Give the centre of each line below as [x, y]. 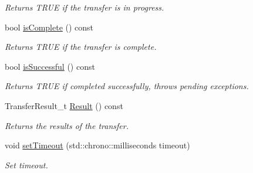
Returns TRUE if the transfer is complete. [81, 47]
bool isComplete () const [49, 27]
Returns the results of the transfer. [67, 125]
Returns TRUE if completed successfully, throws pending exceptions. [127, 86]
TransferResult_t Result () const [64, 105]
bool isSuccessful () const [50, 66]
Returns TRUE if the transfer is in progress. [85, 7]
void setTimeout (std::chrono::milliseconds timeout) [97, 145]
